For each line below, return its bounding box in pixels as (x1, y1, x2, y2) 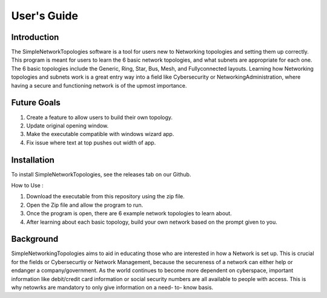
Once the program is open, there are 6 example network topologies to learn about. (26, 210, 233, 217)
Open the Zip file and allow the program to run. (26, 201, 144, 209)
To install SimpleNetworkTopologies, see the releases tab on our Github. (11, 170, 191, 178)
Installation (11, 155, 54, 165)
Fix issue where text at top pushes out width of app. (26, 139, 156, 146)
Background (11, 234, 59, 244)
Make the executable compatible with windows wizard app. (26, 131, 174, 138)
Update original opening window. (26, 121, 109, 129)
